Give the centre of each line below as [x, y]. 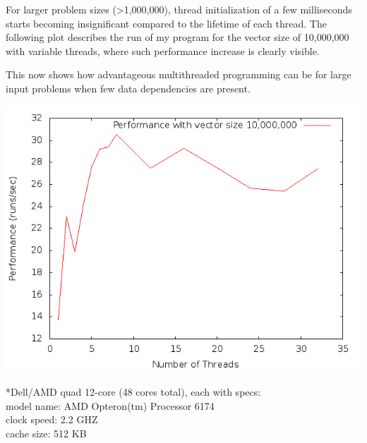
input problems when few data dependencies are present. [128, 88]
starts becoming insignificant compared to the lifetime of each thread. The [166, 23]
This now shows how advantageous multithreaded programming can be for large [179, 74]
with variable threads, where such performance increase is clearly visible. [163, 50]
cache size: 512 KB [46, 433]
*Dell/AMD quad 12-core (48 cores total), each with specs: [133, 392]
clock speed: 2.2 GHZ [52, 419]
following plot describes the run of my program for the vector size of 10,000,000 [178, 37]
